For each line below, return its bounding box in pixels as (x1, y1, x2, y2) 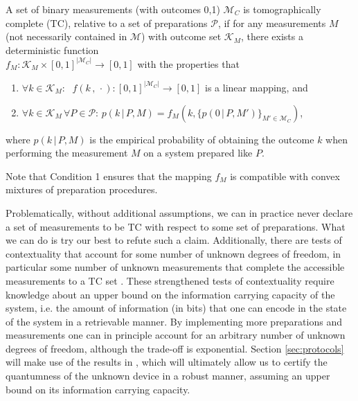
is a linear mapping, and (205, 80, 308, 94)
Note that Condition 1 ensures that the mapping (6, 168, 212, 183)
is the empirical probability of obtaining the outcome (89, 132, 314, 146)
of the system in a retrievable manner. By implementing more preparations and (6, 314, 342, 328)
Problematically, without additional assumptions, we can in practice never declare (6, 205, 353, 220)
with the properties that (137, 56, 240, 71)
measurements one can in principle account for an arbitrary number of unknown (6, 328, 346, 342)
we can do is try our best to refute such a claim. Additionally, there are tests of (6, 233, 342, 247)
